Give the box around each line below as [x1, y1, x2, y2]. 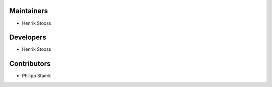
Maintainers [9, 7, 48, 15]
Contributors [9, 59, 51, 68]
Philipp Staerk [22, 73, 51, 79]
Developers [9, 33, 46, 42]
